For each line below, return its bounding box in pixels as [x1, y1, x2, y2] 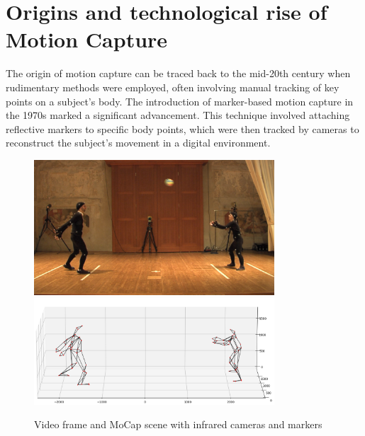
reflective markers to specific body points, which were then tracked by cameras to [6, 121, 359, 136]
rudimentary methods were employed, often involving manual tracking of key [6, 79, 339, 94]
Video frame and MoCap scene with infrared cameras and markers [34, 417, 322, 432]
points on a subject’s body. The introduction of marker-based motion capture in [6, 93, 354, 108]
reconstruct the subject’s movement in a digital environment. [6, 135, 271, 150]
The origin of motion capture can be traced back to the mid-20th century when [6, 66, 351, 81]
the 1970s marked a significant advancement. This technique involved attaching [6, 108, 350, 122]
